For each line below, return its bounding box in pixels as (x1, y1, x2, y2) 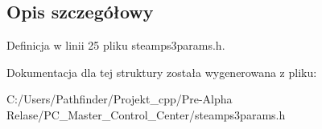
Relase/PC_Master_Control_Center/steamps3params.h (6, 106, 286, 123)
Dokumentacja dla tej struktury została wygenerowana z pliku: (6, 63, 317, 80)
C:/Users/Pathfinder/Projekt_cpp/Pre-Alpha (6, 91, 233, 107)
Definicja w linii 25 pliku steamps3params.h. (6, 37, 225, 54)
